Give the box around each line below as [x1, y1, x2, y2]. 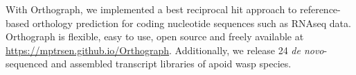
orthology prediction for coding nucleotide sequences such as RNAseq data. [32, 15, 351, 30]
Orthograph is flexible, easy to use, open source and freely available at [6, 29, 304, 44]
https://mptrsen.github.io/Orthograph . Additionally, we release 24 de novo [6, 42, 324, 57]
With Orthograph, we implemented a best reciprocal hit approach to [6, 2, 297, 16]
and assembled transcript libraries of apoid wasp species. [51, 56, 292, 71]
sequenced [6, 56, 48, 71]
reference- [299, 2, 341, 16]
